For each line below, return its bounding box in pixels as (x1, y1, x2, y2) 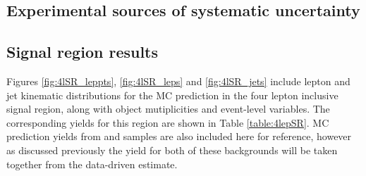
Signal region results (6, 41, 159, 63)
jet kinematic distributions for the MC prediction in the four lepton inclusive (6, 87, 338, 102)
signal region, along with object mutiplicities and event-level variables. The (6, 101, 330, 116)
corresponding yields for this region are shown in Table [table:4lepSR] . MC (6, 115, 329, 130)
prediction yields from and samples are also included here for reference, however (6, 129, 352, 144)
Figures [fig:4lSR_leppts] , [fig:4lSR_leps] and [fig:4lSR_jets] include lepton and (6, 73, 350, 88)
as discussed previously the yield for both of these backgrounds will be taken (6, 142, 338, 157)
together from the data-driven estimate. (6, 156, 178, 171)
